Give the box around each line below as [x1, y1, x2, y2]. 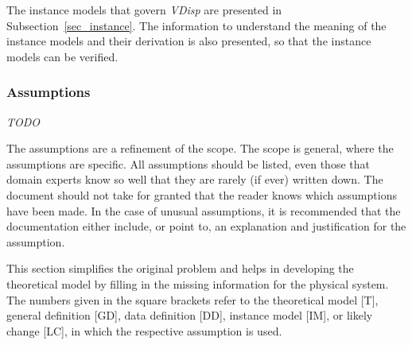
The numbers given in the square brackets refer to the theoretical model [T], [6, 291, 379, 308]
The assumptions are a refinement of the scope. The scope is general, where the [6, 140, 394, 157]
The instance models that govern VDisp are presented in [6, 2, 282, 17]
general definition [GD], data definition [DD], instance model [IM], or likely [6, 307, 373, 324]
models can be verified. [6, 48, 119, 64]
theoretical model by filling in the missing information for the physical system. [6, 275, 389, 292]
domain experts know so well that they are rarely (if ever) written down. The [6, 171, 383, 188]
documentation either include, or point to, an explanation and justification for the [6, 218, 406, 235]
